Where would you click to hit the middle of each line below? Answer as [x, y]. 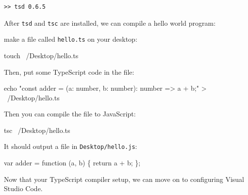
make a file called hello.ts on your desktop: [71, 39]
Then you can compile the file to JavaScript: [70, 114]
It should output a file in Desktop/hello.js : [71, 146]
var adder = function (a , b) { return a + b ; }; [72, 163]
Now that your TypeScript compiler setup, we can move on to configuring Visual [124, 179]
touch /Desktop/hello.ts [41, 55]
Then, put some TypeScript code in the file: [69, 72]
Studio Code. [23, 188]
